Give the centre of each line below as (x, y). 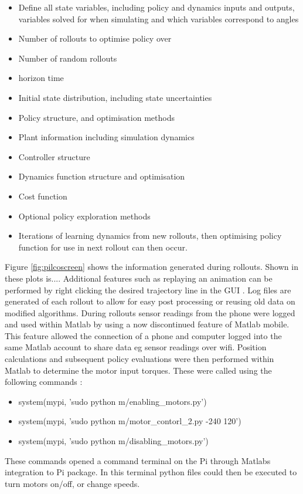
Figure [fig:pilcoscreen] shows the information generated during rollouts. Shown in (151, 267)
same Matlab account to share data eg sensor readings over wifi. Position (136, 347)
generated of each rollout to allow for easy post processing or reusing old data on (150, 301)
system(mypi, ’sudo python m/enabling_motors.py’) (113, 401)
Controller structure (54, 156)
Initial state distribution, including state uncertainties (115, 97)
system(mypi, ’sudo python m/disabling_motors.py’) (113, 441)
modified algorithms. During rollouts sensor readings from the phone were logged (150, 312)
